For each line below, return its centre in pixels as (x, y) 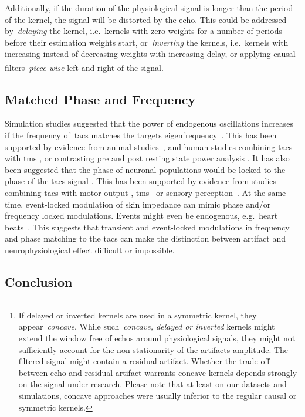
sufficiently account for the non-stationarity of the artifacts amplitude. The (153, 349)
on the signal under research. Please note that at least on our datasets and (152, 384)
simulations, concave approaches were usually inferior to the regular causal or (157, 395)
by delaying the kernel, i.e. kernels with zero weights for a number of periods (143, 31)
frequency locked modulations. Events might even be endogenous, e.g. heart (141, 216)
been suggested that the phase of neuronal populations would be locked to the (145, 169)
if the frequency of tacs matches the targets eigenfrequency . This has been (141, 135)
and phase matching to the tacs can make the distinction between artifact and (145, 238)
